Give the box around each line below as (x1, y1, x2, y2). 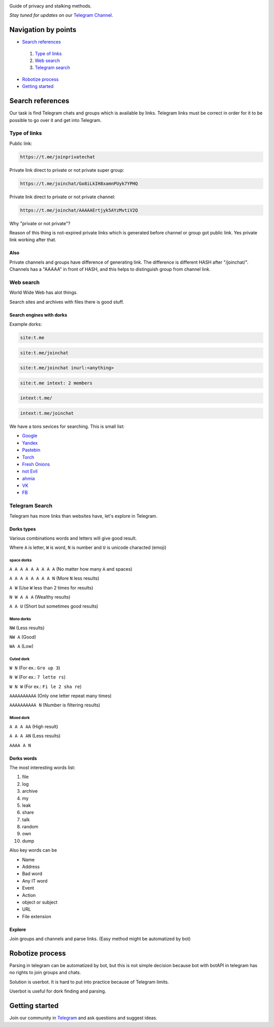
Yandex (22, 440, 38, 446)
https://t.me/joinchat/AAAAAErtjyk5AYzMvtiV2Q (20, 207, 138, 213)
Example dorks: (9, 321, 42, 327)
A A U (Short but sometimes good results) (9, 603, 98, 609)
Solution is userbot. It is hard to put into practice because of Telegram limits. (9, 979, 169, 985)
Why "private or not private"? (9, 220, 71, 226)
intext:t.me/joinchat (20, 410, 74, 416)
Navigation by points (9, 25, 77, 34)
